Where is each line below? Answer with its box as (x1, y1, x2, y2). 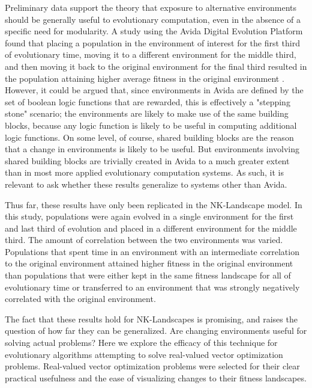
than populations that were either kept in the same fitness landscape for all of (5, 269, 291, 282)
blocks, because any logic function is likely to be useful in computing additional (5, 119, 297, 131)
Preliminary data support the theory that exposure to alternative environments (5, 1, 297, 13)
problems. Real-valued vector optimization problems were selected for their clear (5, 360, 300, 372)
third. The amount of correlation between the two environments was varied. (5, 233, 283, 246)
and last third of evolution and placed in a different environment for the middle (5, 221, 297, 234)
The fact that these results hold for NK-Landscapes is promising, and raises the (5, 312, 298, 325)
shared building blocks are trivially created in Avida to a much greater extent (5, 154, 290, 167)
